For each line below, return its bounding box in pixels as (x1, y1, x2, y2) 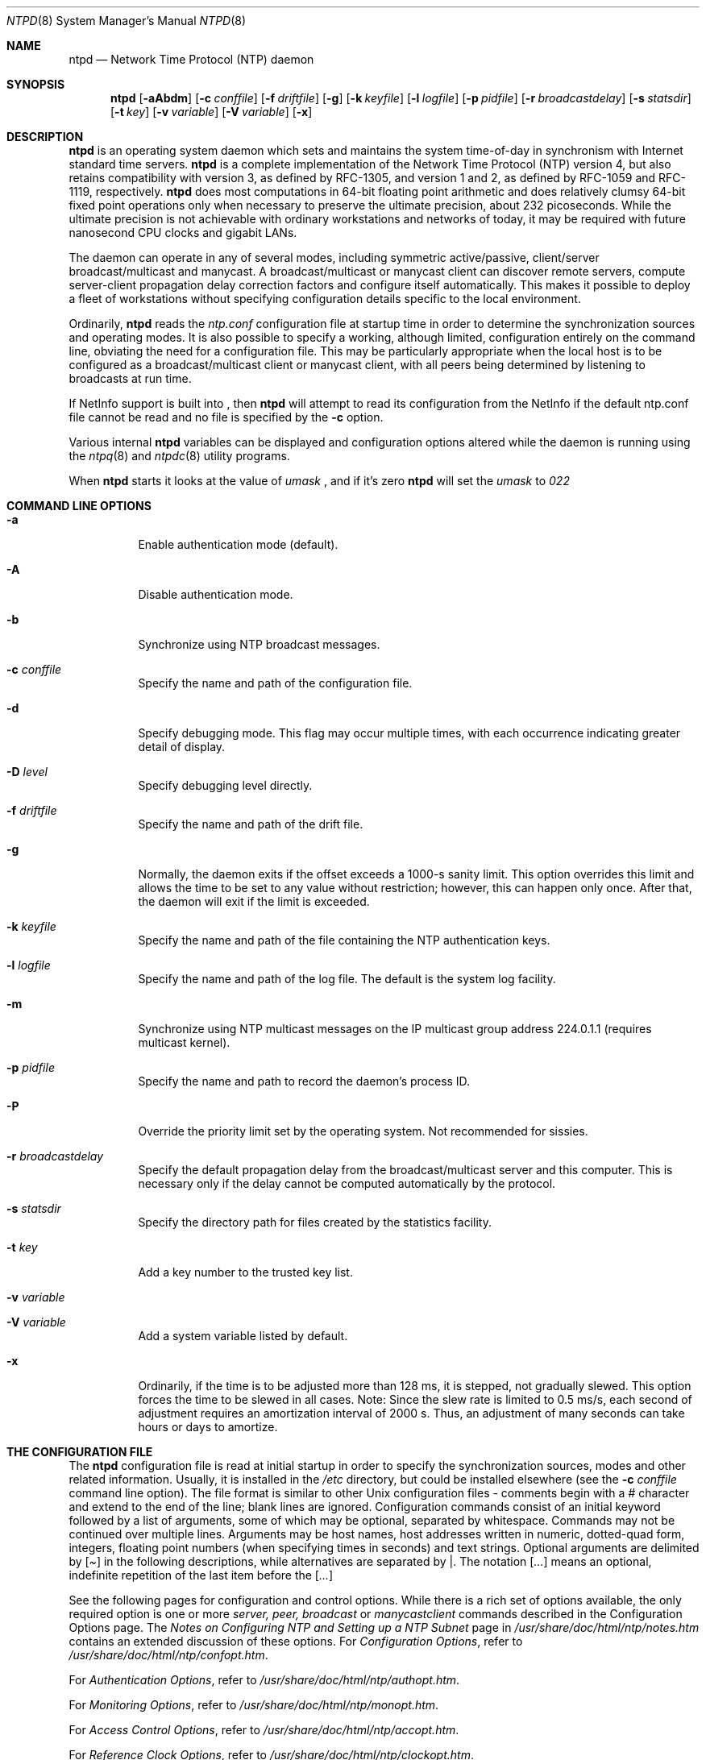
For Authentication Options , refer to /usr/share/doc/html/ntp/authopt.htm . (69, 1673, 460, 1687)
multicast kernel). (138, 1036, 230, 1049)
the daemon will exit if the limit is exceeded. (138, 895, 370, 908)
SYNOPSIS (6, 77, 65, 91)
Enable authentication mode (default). (138, 538, 338, 551)
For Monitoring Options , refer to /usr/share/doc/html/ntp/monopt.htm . (69, 1698, 439, 1712)
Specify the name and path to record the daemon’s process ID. (138, 1074, 471, 1088)
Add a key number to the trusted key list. (138, 1265, 353, 1279)
